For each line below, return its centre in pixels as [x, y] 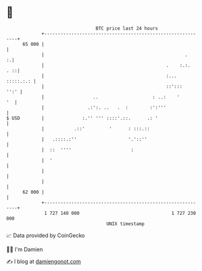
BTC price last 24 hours [127, 28]
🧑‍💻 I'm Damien [25, 249]
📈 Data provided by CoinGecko [46, 235]
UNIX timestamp [125, 224]
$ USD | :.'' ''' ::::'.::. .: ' [82, 118]
